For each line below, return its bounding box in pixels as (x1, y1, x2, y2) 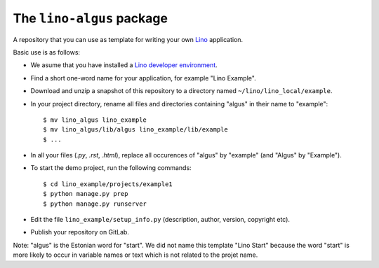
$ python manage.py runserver (43, 199, 147, 208)
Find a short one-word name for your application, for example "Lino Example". (30, 73, 256, 82)
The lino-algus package (13, 10, 168, 26)
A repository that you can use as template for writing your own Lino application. (13, 35, 244, 43)
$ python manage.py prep (43, 190, 128, 198)
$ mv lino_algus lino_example (43, 115, 147, 124)
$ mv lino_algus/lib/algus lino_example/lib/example (43, 126, 228, 134)
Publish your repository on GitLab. (30, 228, 130, 237)
